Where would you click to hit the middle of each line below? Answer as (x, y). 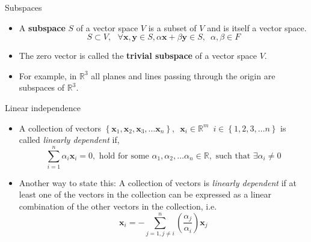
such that (233, 156)
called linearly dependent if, (69, 140)
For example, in (48, 75)
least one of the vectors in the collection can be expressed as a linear (145, 194)
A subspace (42, 27)
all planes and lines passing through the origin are (183, 75)
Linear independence (43, 107)
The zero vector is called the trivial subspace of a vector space (138, 56)
